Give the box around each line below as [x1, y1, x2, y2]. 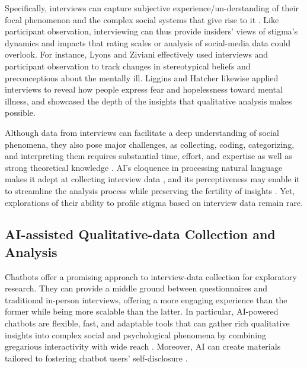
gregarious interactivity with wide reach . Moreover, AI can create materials [5, 340, 281, 353]
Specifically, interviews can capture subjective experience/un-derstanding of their [5, 2, 299, 14]
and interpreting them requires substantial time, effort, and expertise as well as [5, 150, 292, 162]
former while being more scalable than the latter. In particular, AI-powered [5, 305, 279, 318]
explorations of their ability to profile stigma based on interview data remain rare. [5, 196, 303, 208]
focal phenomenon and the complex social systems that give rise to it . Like [5, 13, 279, 26]
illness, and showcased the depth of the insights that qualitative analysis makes [5, 94, 292, 107]
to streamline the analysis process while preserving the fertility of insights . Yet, [5, 184, 295, 196]
